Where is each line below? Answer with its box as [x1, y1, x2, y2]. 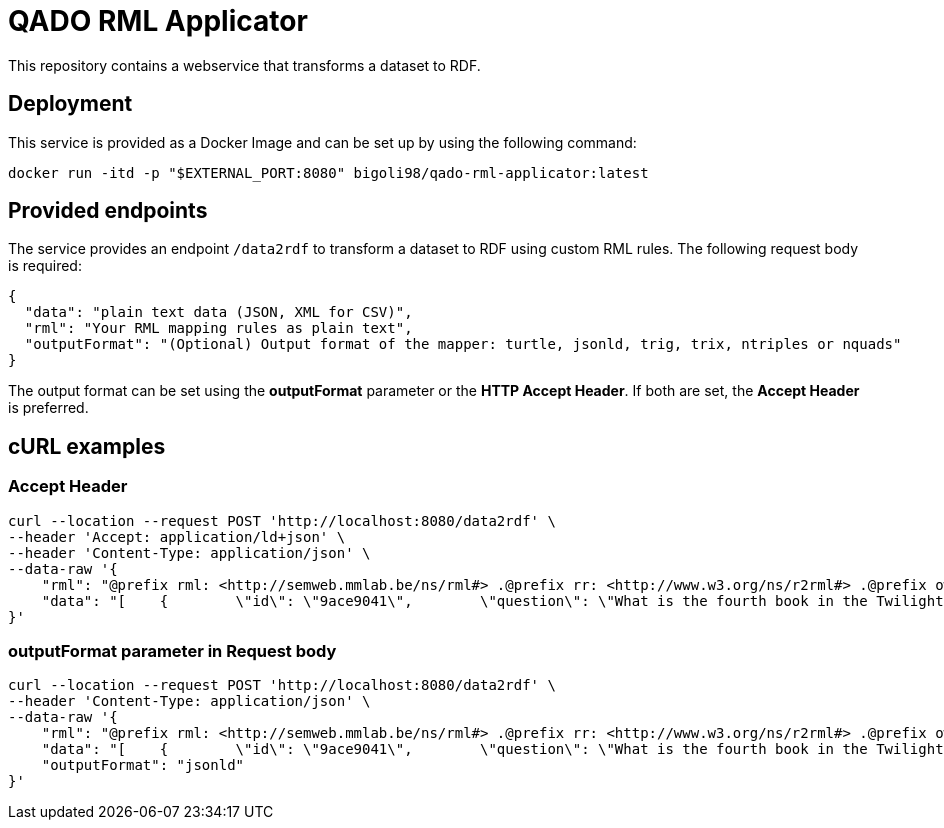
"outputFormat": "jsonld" [41, 757, 245, 774]
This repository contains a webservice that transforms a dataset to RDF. [8, 56, 481, 74]
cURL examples [8, 433, 166, 459]
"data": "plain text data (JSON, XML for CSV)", [24, 304, 413, 321]
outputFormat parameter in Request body [8, 641, 337, 662]
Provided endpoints [8, 198, 208, 224]
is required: [8, 257, 82, 275]
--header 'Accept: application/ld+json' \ [8, 528, 346, 545]
